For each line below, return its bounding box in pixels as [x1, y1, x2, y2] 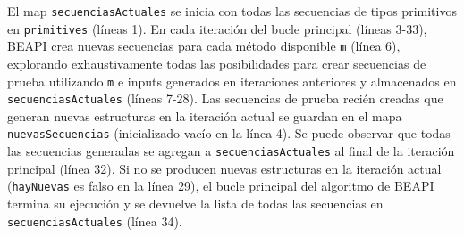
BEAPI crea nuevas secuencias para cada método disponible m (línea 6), [7, 37, 401, 55]
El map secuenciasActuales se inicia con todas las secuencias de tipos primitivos [7, 2, 457, 20]
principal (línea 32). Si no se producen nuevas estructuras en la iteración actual [7, 159, 442, 177]
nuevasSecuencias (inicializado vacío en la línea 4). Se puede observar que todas [7, 124, 451, 143]
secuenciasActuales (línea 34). [7, 211, 182, 230]
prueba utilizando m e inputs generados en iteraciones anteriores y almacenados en [7, 71, 457, 90]
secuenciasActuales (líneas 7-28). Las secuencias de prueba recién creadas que [7, 89, 443, 108]
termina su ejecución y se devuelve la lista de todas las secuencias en [7, 194, 384, 213]
